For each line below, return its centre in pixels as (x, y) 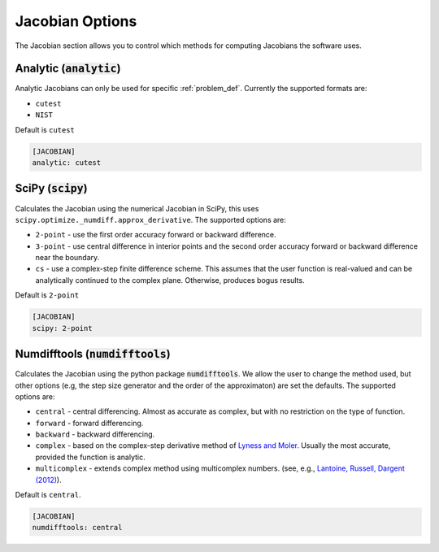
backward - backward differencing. (95, 434)
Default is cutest (45, 129)
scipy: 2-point (62, 328)
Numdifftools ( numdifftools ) (93, 354)
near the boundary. (67, 258)
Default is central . (48, 495)
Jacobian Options (76, 21)
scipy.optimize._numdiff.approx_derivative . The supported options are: (150, 219)
